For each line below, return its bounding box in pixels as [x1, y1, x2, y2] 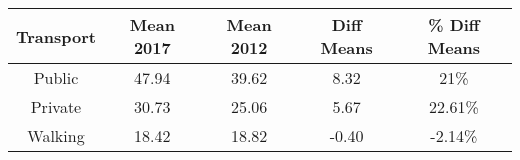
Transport [16, 24, 96, 48]
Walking [27, 124, 85, 147]
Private [30, 95, 82, 118]
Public [33, 66, 79, 89]
